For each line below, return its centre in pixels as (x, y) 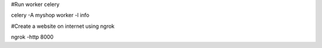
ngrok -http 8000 (32, 37)
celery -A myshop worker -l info (50, 15)
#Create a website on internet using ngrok (63, 26)
